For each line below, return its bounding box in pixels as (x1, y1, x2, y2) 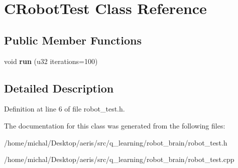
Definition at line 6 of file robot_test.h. (4, 103, 125, 114)
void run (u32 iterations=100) (4, 55, 98, 66)
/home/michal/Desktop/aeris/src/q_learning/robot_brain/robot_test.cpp (4, 154, 234, 164)
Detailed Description (4, 80, 114, 95)
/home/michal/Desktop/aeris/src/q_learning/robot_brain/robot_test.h (4, 137, 227, 147)
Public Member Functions (4, 32, 142, 47)
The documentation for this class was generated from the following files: (4, 120, 225, 130)
